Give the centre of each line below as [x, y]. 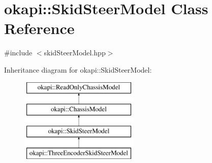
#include [18, 53]
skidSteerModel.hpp [75, 53]
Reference [39, 28]
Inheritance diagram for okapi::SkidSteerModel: [78, 69]
